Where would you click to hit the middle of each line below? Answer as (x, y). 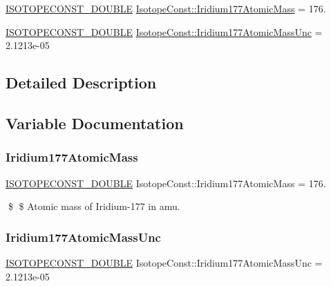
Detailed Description (81, 83)
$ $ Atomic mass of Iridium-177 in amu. (94, 206)
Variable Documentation (95, 123)
